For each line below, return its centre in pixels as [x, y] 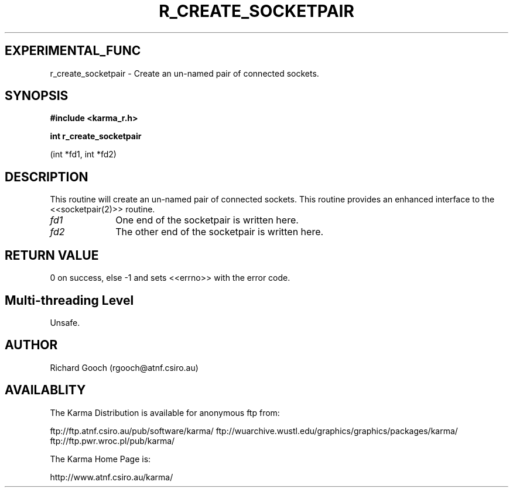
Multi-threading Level [69, 300]
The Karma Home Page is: [100, 459]
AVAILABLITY [45, 390]
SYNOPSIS [37, 96]
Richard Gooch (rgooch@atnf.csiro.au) [124, 367]
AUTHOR [31, 345]
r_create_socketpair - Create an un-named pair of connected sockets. [184, 73]
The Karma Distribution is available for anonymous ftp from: [165, 412]
